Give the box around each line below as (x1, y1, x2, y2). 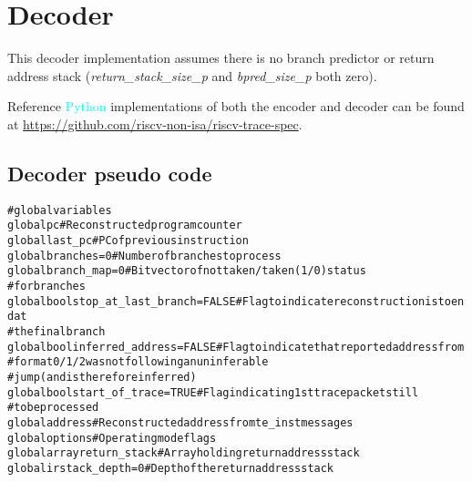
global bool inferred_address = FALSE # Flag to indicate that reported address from (7, 340, 465, 354)
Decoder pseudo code (7, 159, 212, 187)
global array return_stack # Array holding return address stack (7, 446, 360, 460)
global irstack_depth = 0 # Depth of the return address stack (7, 461, 334, 475)
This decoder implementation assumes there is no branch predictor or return (7, 48, 435, 67)
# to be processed (7, 401, 99, 415)
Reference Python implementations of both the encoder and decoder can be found (7, 97, 465, 116)
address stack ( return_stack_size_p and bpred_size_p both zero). (7, 66, 377, 85)
